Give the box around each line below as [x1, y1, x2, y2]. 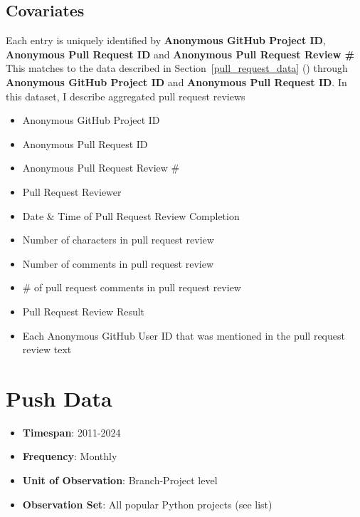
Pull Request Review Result [22, 303, 145, 318]
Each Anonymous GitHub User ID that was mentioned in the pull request [22, 328, 345, 343]
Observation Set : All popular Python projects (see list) [22, 496, 272, 511]
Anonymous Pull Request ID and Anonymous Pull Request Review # [6, 46, 355, 61]
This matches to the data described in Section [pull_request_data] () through [6, 61, 348, 75]
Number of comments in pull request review [22, 256, 213, 271]
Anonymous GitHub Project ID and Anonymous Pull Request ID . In [6, 74, 347, 89]
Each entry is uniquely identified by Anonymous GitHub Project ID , [6, 33, 326, 48]
